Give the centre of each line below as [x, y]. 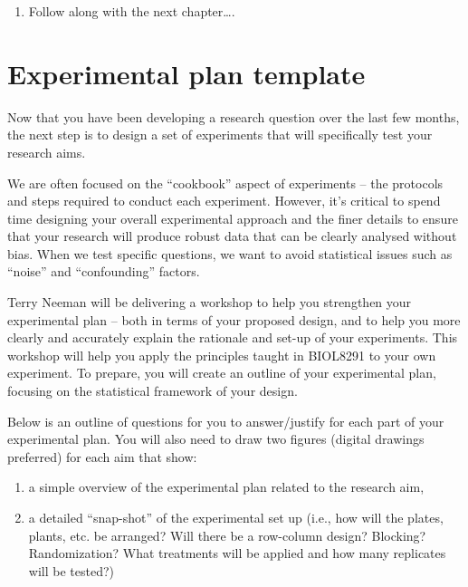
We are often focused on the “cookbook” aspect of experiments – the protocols [225, 183]
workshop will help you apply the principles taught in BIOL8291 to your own [222, 355]
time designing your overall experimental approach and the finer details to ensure [233, 218]
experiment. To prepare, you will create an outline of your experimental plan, [222, 373]
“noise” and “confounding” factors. [104, 271]
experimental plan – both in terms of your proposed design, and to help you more [234, 319]
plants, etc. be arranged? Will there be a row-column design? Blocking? [227, 535]
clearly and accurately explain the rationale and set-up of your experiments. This [233, 337]
